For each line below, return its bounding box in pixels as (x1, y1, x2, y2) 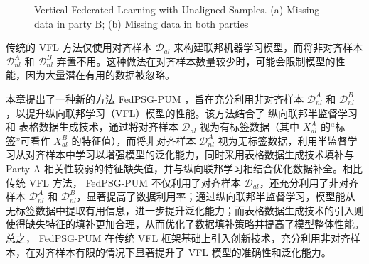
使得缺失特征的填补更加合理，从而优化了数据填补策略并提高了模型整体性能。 (6, 216, 364, 231)
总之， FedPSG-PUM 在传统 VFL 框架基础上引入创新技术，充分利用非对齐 (6, 230, 351, 245)
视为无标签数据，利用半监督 (218, 133, 348, 148)
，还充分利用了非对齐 (259, 175, 359, 189)
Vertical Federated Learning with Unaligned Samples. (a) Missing (34, 2, 320, 16)
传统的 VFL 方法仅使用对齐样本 (6, 40, 152, 55)
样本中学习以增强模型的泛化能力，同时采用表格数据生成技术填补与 (45, 147, 354, 162)
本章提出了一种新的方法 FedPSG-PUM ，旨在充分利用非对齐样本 (6, 91, 304, 106)
